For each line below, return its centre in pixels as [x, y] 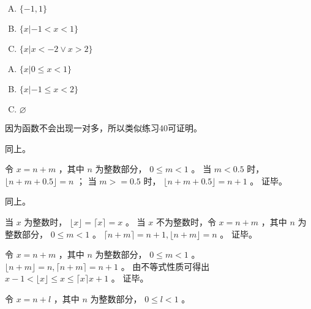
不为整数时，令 [186, 221]
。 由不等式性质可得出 [165, 266]
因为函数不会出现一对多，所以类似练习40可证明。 [103, 128]
